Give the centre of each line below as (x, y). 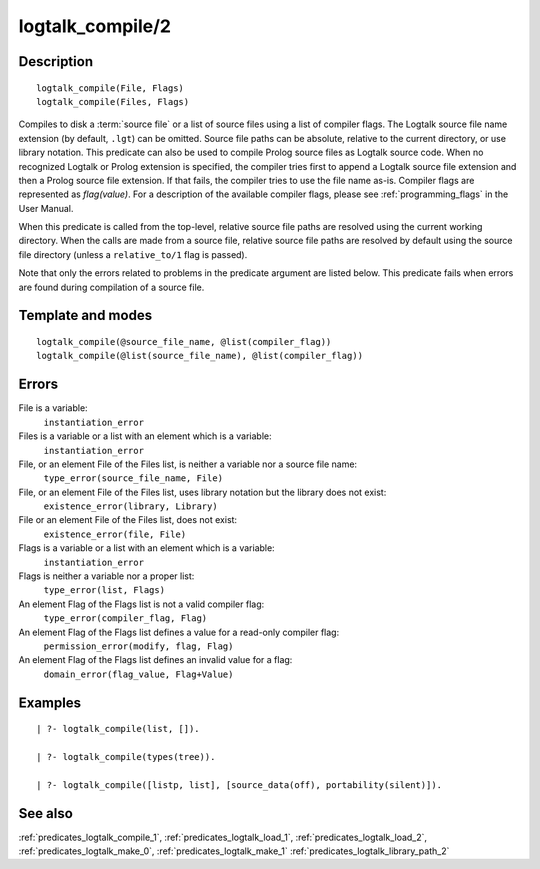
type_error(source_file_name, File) (133, 478)
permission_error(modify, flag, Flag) (138, 646)
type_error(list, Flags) (104, 590)
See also (46, 813)
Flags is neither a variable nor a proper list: (106, 576)
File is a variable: (53, 408)
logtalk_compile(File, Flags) (110, 88)
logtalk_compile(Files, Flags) (113, 101)
